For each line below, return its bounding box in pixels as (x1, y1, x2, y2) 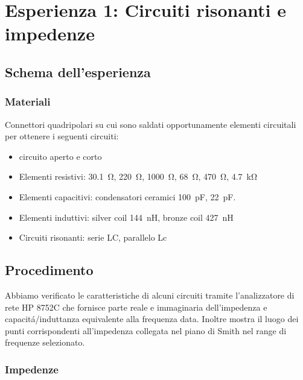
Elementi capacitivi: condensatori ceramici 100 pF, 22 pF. (19, 190, 236, 203)
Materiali (5, 94, 51, 109)
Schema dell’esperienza (5, 62, 151, 81)
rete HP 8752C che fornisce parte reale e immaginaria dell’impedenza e (5, 300, 267, 313)
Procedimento (5, 261, 94, 279)
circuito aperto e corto (19, 150, 102, 162)
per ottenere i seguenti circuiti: (5, 130, 119, 142)
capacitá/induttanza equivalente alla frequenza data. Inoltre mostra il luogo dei (5, 312, 299, 325)
